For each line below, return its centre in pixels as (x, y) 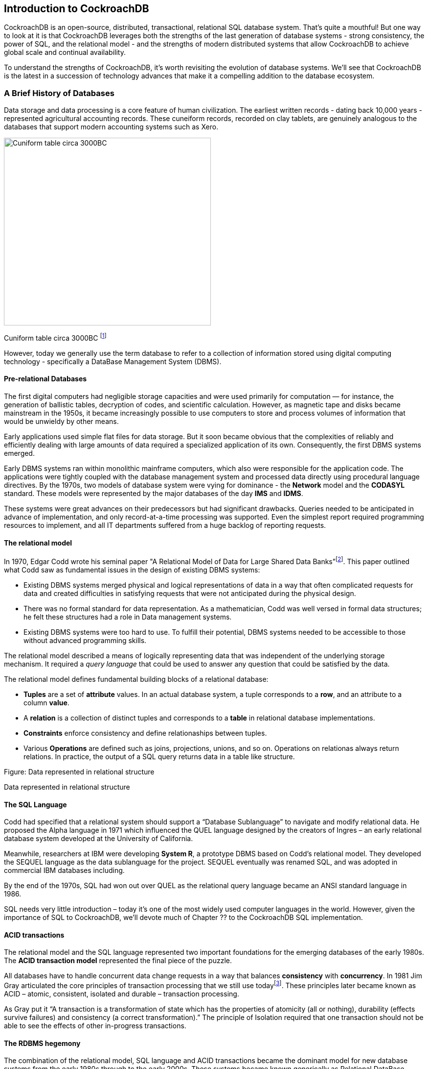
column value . (46, 702)
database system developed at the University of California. (99, 839)
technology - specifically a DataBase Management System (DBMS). (113, 361)
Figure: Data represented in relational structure (79, 771)
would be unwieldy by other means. (61, 422)
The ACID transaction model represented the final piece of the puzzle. (118, 961)
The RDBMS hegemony (42, 1043)
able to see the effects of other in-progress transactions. (95, 1026)
